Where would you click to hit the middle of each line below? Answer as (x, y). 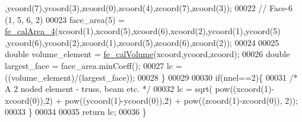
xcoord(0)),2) (29, 100)
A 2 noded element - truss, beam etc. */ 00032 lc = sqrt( (109, 89)
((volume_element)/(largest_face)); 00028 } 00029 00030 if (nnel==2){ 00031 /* (151, 77)
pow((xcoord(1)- (245, 89)
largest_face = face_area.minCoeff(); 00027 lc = (93, 65)
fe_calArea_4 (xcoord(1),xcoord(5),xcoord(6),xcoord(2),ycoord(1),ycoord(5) (143, 31)
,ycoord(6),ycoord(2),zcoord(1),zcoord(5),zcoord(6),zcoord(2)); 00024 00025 (142, 42)
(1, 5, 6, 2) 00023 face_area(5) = (65, 19)
